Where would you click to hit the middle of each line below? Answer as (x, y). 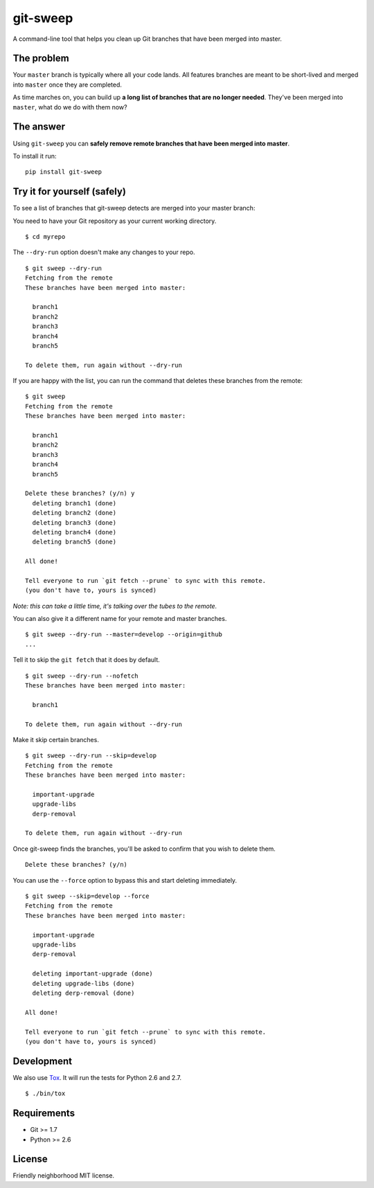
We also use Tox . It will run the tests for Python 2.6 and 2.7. (97, 1077)
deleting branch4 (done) (74, 532)
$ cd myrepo (45, 236)
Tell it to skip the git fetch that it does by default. (87, 660)
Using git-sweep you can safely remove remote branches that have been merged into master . (151, 143)
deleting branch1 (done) (74, 503)
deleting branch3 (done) (74, 522)
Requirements (44, 1114)
